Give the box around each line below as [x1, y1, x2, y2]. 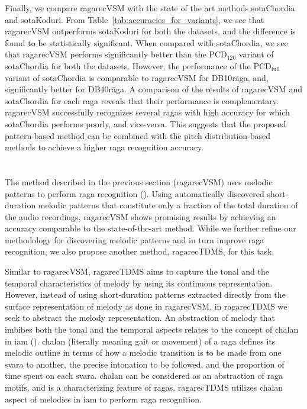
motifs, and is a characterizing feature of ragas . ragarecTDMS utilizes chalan [5, 381, 283, 393]
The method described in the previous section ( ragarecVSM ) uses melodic [5, 175, 273, 188]
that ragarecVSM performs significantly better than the [5, 48, 206, 60]
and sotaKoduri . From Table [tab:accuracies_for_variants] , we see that [5, 13, 264, 25]
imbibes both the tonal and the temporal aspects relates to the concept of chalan [5, 323, 299, 336]
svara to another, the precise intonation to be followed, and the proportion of [5, 358, 285, 370]
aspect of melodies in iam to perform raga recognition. [5, 392, 202, 405]
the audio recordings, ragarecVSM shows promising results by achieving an [5, 210, 276, 223]
